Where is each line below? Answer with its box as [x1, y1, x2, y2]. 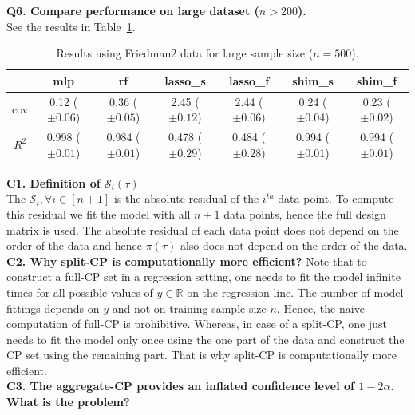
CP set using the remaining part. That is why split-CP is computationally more [6, 346, 397, 363]
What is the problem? [6, 393, 130, 410]
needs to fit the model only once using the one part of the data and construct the [6, 330, 405, 347]
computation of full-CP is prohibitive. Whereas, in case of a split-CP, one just [6, 315, 387, 332]
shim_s [292, 72, 334, 89]
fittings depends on [6, 299, 100, 316]
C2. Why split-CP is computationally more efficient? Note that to [6, 252, 367, 269]
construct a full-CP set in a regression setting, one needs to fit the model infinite [6, 268, 401, 285]
